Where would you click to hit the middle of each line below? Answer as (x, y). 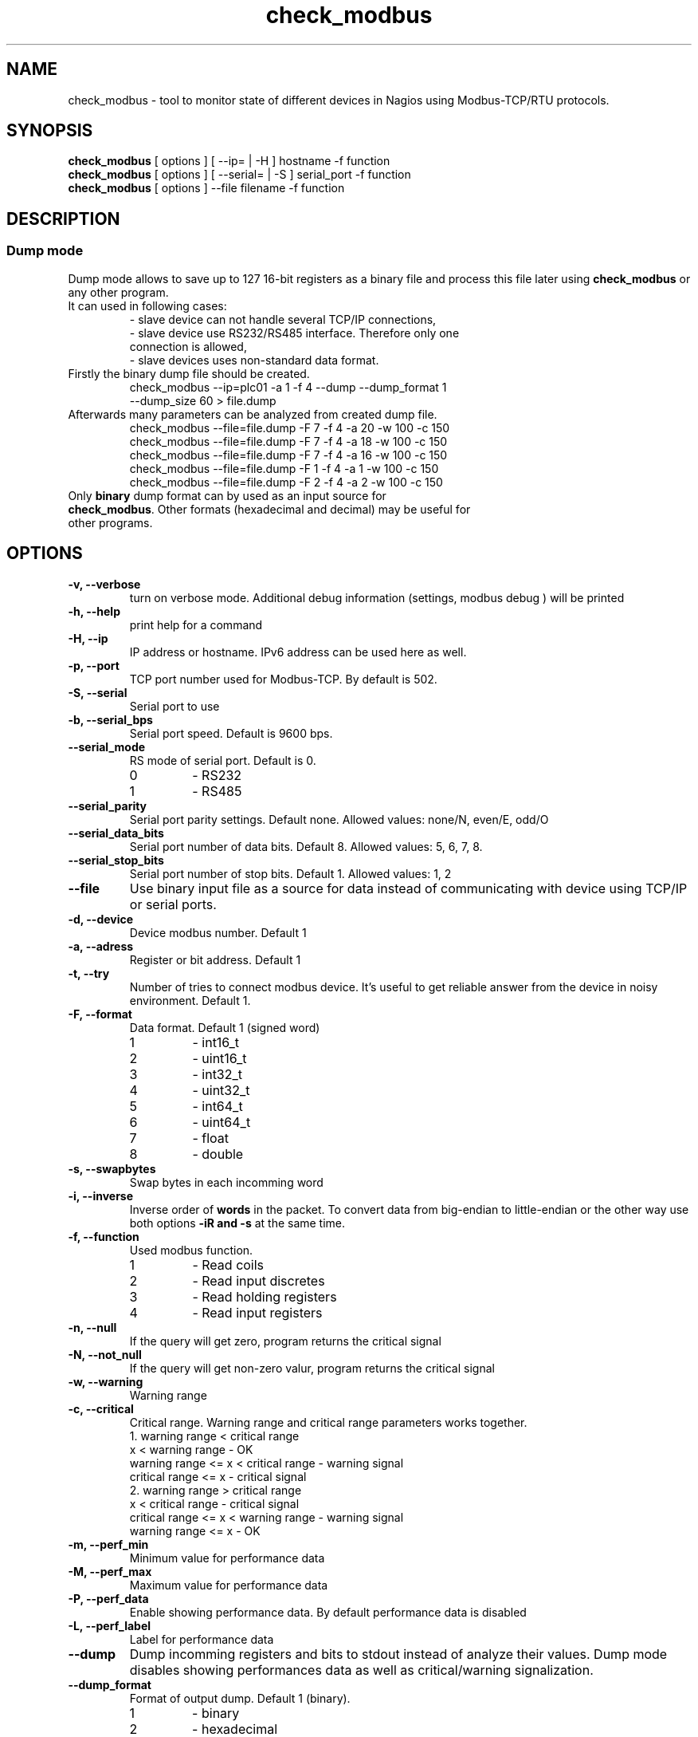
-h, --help (94, 611)
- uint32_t (221, 1090)
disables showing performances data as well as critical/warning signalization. (361, 1670)
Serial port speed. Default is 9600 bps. (231, 733)
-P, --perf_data (108, 1598)
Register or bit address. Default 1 (215, 959)
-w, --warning (106, 1381)
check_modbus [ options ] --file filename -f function (206, 188)
